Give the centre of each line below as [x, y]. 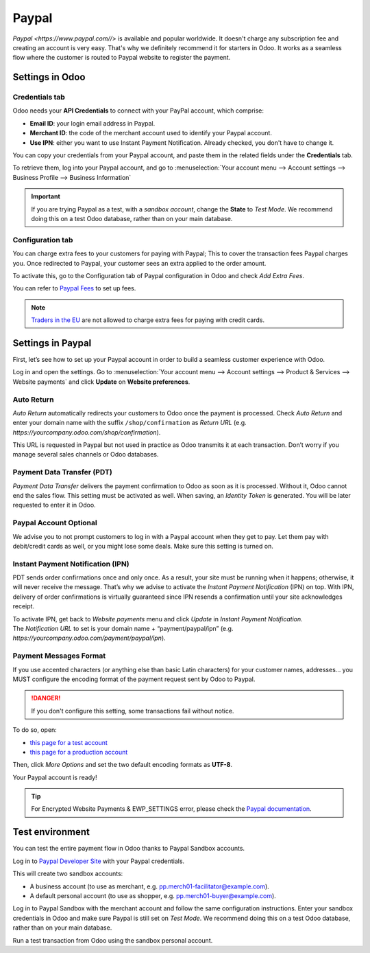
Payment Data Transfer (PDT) [62, 472]
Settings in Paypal [52, 343]
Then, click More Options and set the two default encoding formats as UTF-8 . [123, 765]
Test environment [51, 832]
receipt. [23, 606]
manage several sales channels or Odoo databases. [86, 455]
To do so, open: [35, 730]
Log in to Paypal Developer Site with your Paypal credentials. [99, 861]
